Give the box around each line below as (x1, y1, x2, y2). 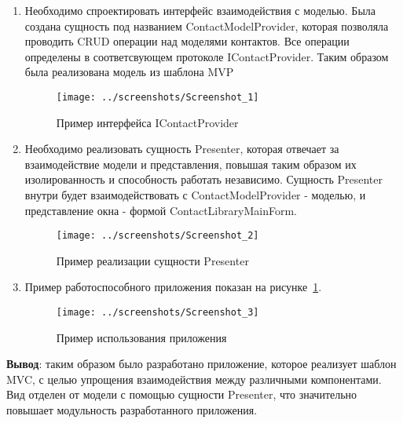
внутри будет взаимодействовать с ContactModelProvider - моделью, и (24, 187, 366, 202)
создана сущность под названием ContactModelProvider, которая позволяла (24, 17, 389, 34)
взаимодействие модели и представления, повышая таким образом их (24, 155, 357, 172)
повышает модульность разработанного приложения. (6, 402, 258, 418)
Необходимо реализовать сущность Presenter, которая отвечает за (24, 140, 339, 157)
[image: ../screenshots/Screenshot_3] (56, 307, 259, 319)
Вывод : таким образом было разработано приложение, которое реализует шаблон (6, 356, 397, 372)
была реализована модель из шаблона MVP (24, 64, 234, 80)
